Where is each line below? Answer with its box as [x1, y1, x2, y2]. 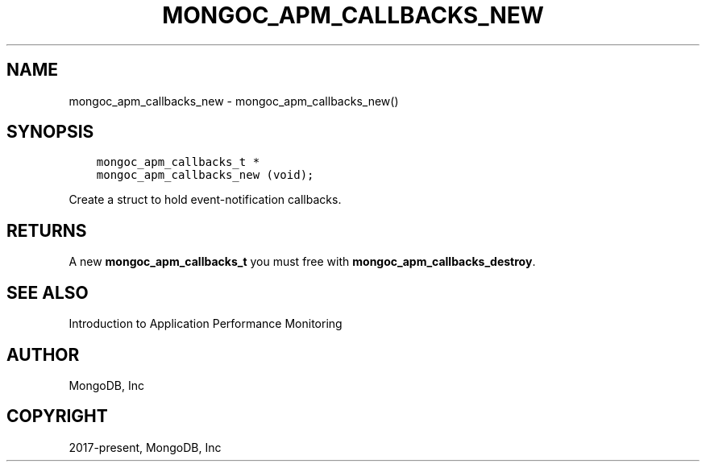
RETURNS [6, 220, 87, 241]
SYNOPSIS [6, 122, 94, 143]
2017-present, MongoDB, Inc [69, 440, 222, 454]
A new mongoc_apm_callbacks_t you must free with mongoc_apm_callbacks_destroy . [69, 255, 536, 269]
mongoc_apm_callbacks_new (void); [96, 168, 314, 182]
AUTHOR [6, 344, 80, 365]
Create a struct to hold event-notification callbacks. [69, 193, 342, 207]
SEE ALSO [6, 282, 89, 303]
